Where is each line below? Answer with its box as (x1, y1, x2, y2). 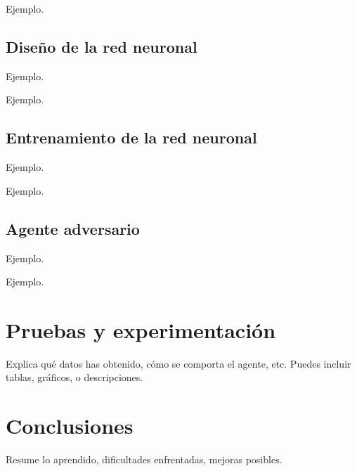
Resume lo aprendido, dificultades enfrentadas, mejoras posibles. (6, 452, 283, 467)
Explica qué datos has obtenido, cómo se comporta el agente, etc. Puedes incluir (6, 356, 351, 370)
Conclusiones (6, 411, 134, 440)
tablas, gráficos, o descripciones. (6, 370, 143, 385)
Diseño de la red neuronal (6, 35, 197, 57)
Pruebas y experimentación (6, 315, 276, 344)
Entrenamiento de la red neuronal (6, 127, 257, 148)
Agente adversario (6, 217, 140, 239)
